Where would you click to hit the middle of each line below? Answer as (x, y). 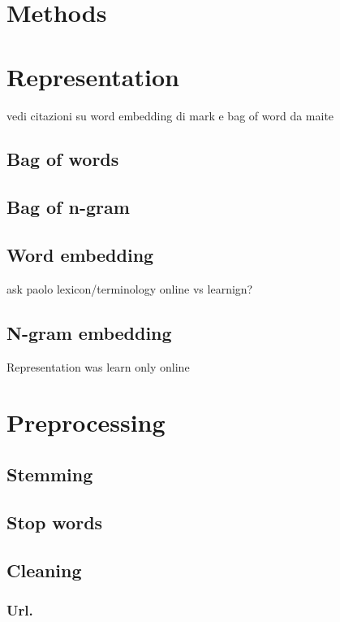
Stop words (55, 522)
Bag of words (63, 159)
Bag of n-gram (68, 207)
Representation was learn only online (98, 366)
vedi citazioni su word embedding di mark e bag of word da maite (170, 115)
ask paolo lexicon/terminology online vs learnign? (130, 288)
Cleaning (44, 570)
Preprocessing (86, 422)
